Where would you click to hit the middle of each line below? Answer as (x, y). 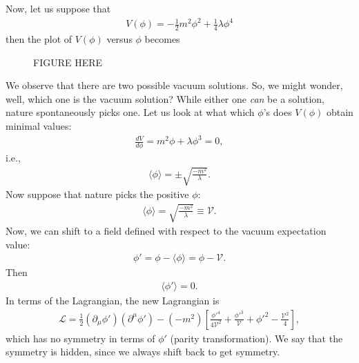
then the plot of (39, 38)
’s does (278, 112)
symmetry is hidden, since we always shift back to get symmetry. (143, 352)
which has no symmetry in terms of (80, 338)
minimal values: (39, 125)
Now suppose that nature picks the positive (97, 194)
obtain (340, 112)
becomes (162, 38)
